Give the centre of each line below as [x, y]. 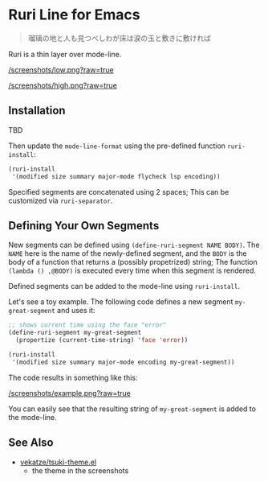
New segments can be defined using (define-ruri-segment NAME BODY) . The [134, 245]
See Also [31, 443]
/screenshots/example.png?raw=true [69, 393]
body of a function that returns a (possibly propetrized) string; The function [133, 262]
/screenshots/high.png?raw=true [63, 85]
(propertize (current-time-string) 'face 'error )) [102, 340]
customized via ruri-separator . [61, 200]
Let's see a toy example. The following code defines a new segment [121, 302]
